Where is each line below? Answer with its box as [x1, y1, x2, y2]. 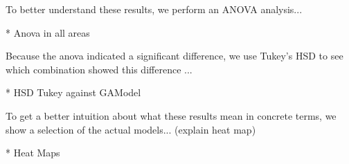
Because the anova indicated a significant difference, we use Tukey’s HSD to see [6, 48, 343, 63]
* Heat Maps [6, 145, 60, 160]
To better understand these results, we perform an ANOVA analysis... [6, 2, 303, 16]
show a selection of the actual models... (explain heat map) [6, 122, 256, 136]
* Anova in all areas [6, 25, 90, 39]
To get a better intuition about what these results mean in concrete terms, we [6, 108, 337, 122]
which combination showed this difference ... [6, 62, 193, 76]
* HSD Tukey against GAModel [6, 85, 141, 100]
